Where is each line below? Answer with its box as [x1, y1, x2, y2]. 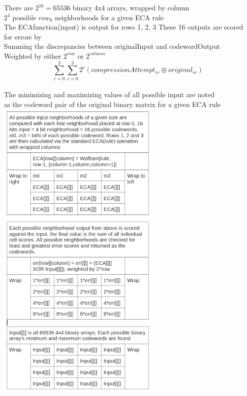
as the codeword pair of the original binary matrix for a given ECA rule [4, 99, 221, 109]
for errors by [4, 31, 42, 41]
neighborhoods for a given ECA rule [55, 12, 164, 22]
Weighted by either [4, 50, 62, 61]
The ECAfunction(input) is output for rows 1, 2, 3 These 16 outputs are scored [4, 22, 244, 32]
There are [4, 2, 33, 12]
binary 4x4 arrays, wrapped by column [72, 2, 189, 12]
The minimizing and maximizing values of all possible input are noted [4, 89, 215, 100]
